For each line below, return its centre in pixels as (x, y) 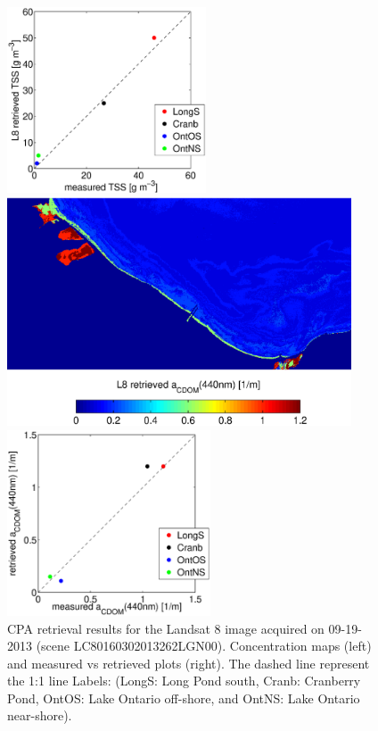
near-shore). (40, 715)
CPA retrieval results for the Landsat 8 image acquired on (166, 628)
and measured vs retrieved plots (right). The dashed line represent (189, 663)
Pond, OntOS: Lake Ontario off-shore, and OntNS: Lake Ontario (184, 698)
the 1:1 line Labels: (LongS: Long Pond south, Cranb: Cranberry (184, 681)
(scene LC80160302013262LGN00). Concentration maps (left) (204, 646)
